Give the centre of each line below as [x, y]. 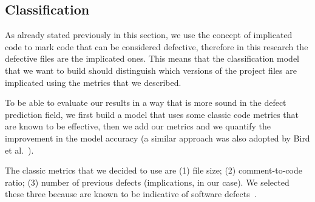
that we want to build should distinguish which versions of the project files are [151, 70]
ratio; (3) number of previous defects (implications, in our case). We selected [147, 182]
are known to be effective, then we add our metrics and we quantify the [138, 126]
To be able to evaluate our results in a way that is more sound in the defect [146, 103]
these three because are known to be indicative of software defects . [131, 194]
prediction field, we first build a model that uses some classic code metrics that [152, 114]
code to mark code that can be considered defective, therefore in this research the [157, 46]
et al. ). [19, 150]
